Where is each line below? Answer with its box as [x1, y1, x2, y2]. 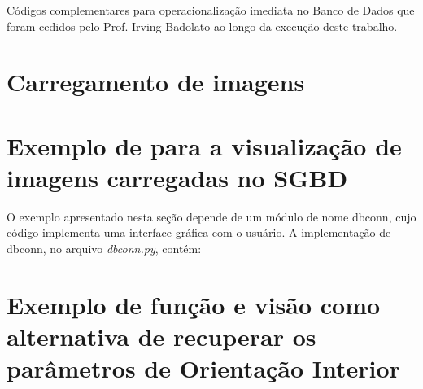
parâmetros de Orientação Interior [7, 352, 400, 385]
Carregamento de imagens [7, 65, 305, 98]
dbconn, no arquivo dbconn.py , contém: [7, 240, 202, 257]
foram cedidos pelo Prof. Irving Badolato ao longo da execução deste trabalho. [7, 17, 398, 34]
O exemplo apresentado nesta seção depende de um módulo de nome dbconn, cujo [7, 208, 416, 225]
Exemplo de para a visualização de [7, 129, 402, 162]
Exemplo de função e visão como [7, 287, 381, 321]
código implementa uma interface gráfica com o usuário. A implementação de [7, 224, 391, 241]
